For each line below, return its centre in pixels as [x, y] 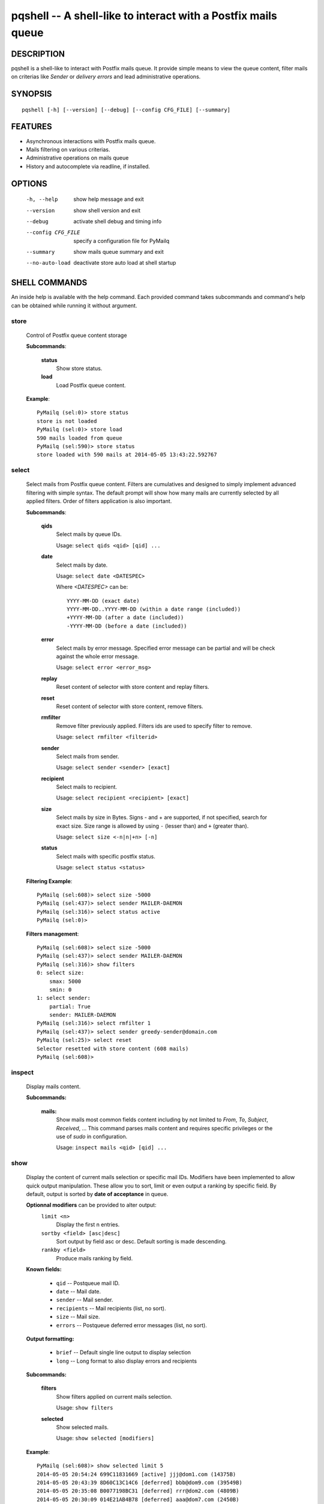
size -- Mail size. [78, 1317]
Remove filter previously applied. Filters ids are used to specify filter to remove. [154, 726]
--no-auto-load [49, 263]
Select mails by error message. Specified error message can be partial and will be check [166, 648]
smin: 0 [60, 989]
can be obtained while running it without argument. [74, 305]
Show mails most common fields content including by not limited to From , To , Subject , [162, 1120]
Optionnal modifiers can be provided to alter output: [91, 1205]
